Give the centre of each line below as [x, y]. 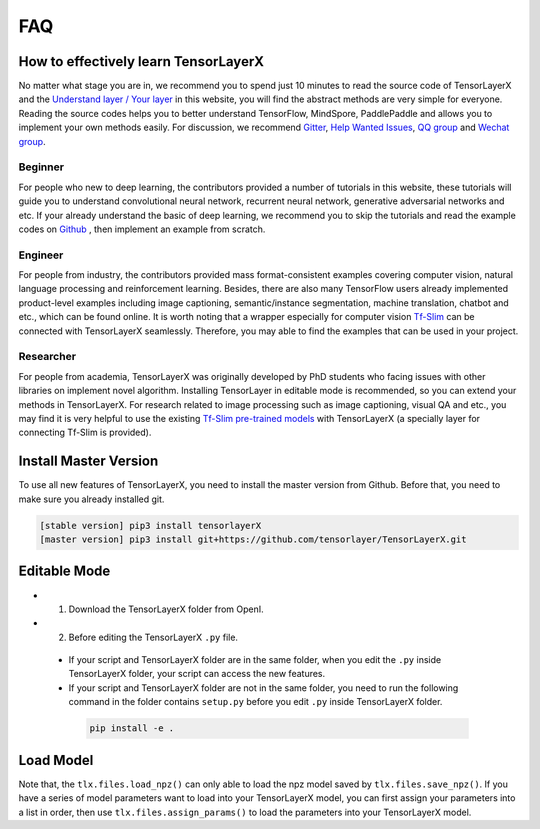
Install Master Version [88, 461]
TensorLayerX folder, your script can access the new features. [197, 674]
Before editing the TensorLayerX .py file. [153, 637]
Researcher [47, 357]
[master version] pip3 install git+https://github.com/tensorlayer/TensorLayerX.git [253, 539]
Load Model [56, 760]
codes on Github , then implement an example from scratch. [142, 229]
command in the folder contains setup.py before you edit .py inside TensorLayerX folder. [255, 702]
